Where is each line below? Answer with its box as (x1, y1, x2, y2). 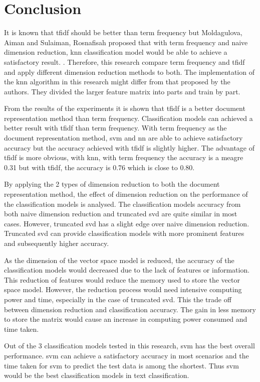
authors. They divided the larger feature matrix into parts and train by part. (4, 86, 240, 96)
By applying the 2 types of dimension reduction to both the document (4, 179, 220, 189)
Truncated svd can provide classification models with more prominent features (4, 228, 244, 238)
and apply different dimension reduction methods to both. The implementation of (4, 66, 254, 77)
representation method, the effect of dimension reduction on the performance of (4, 189, 248, 199)
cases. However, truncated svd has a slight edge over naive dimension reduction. (4, 218, 249, 228)
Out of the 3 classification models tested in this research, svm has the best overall (4, 340, 255, 351)
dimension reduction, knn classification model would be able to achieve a (4, 47, 227, 57)
